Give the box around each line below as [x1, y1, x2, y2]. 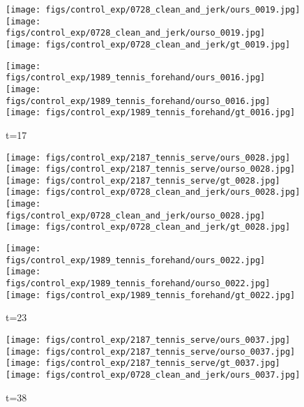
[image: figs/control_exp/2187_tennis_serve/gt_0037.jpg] [6, 358, 280, 369]
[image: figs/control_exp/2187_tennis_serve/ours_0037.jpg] [6, 334, 291, 345]
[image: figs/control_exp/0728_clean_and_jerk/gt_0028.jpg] [6, 222, 291, 232]
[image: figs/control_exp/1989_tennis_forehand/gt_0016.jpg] [6, 108, 296, 118]
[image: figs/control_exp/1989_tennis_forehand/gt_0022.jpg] [6, 290, 296, 300]
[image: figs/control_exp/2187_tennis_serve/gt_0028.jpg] [6, 175, 280, 186]
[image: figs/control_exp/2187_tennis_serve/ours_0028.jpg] [6, 152, 291, 163]
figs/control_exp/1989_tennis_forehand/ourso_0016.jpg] [6, 96, 271, 106]
